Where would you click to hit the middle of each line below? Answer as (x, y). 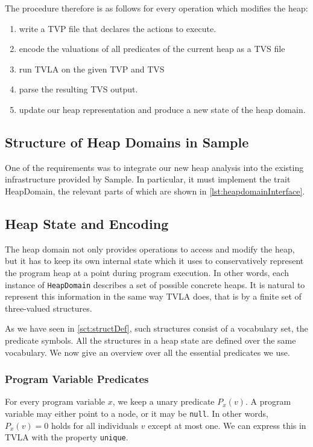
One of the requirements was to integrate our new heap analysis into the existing (154, 167)
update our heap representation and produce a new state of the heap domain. (162, 109)
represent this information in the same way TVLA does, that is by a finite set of (153, 296)
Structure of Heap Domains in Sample (127, 142)
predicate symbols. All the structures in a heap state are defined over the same (150, 340)
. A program (268, 401)
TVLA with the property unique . (67, 437)
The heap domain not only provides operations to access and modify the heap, (150, 249)
